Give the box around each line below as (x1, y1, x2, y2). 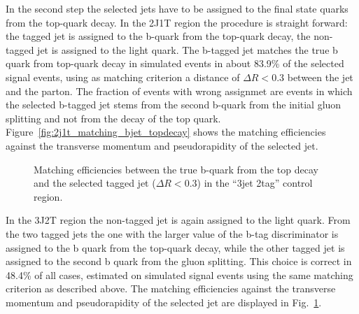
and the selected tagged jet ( (34, 176, 156, 190)
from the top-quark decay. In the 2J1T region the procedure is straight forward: (6, 15, 348, 29)
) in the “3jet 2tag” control (197, 176, 313, 190)
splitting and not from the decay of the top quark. (6, 110, 221, 125)
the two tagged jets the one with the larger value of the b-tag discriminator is (6, 226, 339, 241)
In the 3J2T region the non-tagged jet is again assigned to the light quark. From (6, 213, 351, 227)
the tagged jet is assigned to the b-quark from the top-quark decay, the (6, 29, 311, 43)
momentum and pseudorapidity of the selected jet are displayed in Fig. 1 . (6, 294, 322, 309)
